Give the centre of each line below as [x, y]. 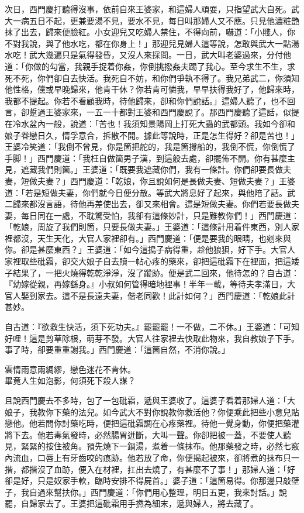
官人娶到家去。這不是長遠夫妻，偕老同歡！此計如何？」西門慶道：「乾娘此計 [150, 295]
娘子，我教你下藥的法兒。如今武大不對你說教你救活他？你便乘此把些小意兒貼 [152, 412]
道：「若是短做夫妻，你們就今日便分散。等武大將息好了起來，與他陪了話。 [146, 192]
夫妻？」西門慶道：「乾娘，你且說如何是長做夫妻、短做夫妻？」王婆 [166, 180]
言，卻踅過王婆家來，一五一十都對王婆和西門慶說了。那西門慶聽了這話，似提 [152, 112]
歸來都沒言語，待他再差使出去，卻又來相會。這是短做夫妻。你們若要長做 [152, 204]
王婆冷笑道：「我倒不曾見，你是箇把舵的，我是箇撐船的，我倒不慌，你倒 [142, 147]
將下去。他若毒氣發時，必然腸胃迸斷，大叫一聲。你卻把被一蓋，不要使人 [144, 434]
